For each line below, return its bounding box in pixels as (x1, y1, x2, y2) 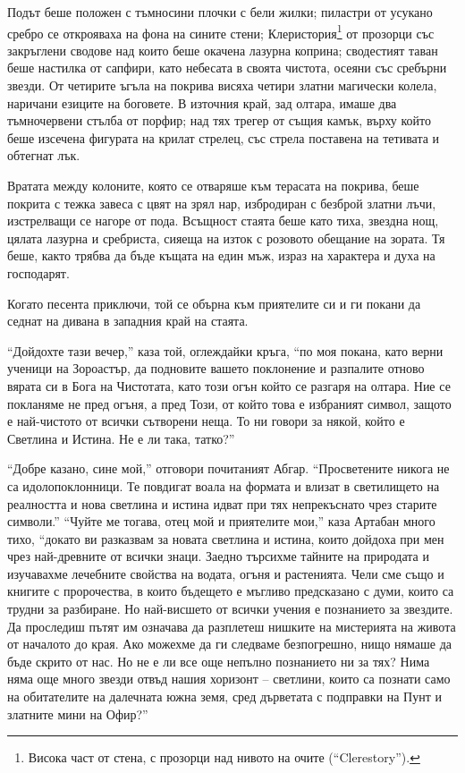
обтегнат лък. (7, 146, 80, 165)
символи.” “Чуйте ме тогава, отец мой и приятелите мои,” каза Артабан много (7, 512, 435, 531)
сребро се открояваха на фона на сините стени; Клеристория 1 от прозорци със (7, 21, 435, 42)
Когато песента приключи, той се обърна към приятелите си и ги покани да (7, 293, 421, 312)
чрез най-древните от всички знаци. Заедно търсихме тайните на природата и (7, 547, 429, 565)
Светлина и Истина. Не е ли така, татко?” (7, 429, 235, 447)
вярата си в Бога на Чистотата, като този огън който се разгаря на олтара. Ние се (7, 376, 451, 395)
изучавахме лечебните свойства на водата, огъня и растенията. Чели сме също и (7, 564, 444, 582)
